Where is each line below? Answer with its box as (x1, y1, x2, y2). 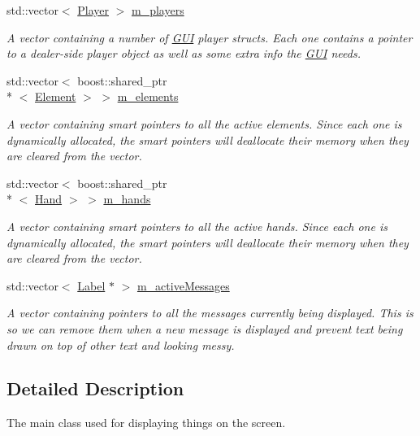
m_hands (103, 190, 151, 207)
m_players (131, 2, 184, 18)
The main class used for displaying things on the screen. (6, 414, 286, 431)
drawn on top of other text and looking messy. (6, 336, 235, 353)
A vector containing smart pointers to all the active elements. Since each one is (6, 115, 402, 132)
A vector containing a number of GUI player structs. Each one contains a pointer (6, 28, 413, 46)
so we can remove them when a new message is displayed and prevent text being (6, 320, 403, 337)
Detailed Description (6, 376, 184, 401)
